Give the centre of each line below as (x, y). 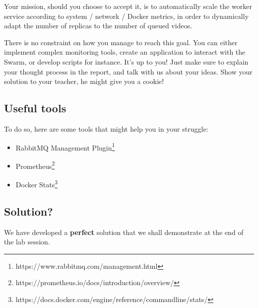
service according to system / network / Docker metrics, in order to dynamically (127, 16)
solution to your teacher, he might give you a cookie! (84, 81)
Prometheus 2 (35, 165)
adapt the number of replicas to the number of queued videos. (98, 26)
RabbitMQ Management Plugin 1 (65, 147)
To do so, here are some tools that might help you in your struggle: (106, 128)
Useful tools (35, 108)
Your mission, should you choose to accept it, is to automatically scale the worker (128, 6)
